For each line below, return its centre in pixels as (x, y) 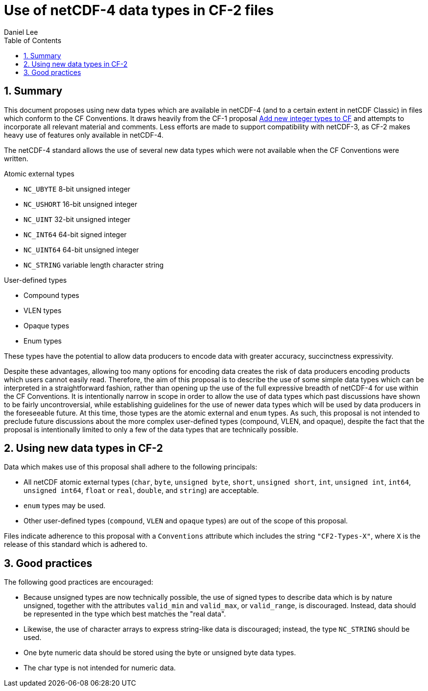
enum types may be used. (65, 506)
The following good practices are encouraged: (79, 582)
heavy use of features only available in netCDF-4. (84, 135)
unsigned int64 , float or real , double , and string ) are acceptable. (141, 491)
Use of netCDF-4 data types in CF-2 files (139, 10)
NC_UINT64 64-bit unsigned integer (81, 249)
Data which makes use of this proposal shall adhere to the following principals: (131, 467)
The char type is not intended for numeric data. (100, 668)
